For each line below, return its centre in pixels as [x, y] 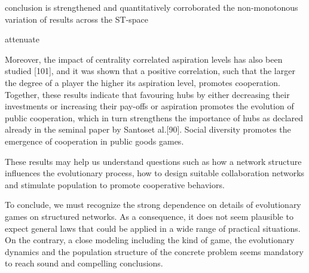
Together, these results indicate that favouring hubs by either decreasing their [147, 94]
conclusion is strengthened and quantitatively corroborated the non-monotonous [152, 7]
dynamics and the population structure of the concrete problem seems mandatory [154, 251]
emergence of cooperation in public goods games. [94, 141]
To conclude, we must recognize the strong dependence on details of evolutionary [153, 205]
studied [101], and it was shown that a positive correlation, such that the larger [150, 71]
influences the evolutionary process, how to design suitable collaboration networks [155, 173]
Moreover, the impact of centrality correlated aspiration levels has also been [144, 59]
